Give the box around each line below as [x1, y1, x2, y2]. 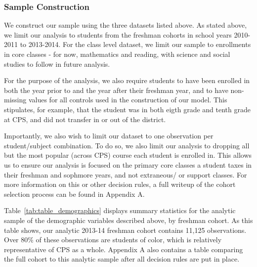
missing [4, 94, 27, 105]
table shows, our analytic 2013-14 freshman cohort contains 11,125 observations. [4, 224, 247, 235]
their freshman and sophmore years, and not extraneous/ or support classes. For [4, 169, 247, 179]
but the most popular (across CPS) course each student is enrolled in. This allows [4, 150, 252, 160]
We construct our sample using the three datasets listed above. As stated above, [4, 20, 247, 30]
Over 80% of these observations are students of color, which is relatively [4, 234, 222, 245]
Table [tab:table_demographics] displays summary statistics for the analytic [4, 205, 236, 216]
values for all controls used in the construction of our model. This [28, 94, 227, 105]
